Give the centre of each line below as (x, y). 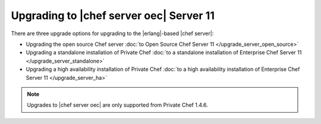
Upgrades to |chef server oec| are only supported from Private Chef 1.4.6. (117, 105)
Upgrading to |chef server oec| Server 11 (113, 15)
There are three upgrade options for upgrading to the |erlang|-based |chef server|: (112, 33)
